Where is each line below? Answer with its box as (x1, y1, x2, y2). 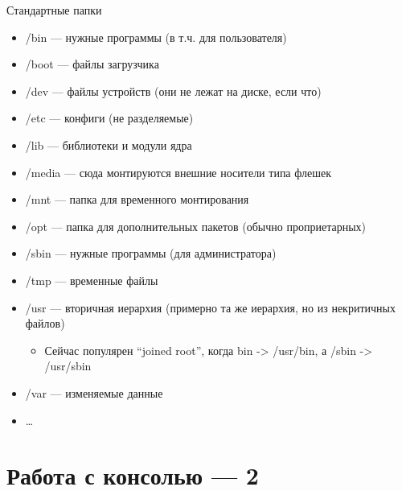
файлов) (25, 315, 65, 332)
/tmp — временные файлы (25, 271, 158, 288)
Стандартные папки (6, 2, 102, 18)
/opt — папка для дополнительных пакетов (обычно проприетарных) (25, 217, 366, 234)
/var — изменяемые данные (25, 384, 163, 401)
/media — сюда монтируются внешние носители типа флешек (25, 163, 331, 180)
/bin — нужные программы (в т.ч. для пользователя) (25, 28, 287, 45)
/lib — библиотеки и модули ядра (25, 136, 192, 153)
